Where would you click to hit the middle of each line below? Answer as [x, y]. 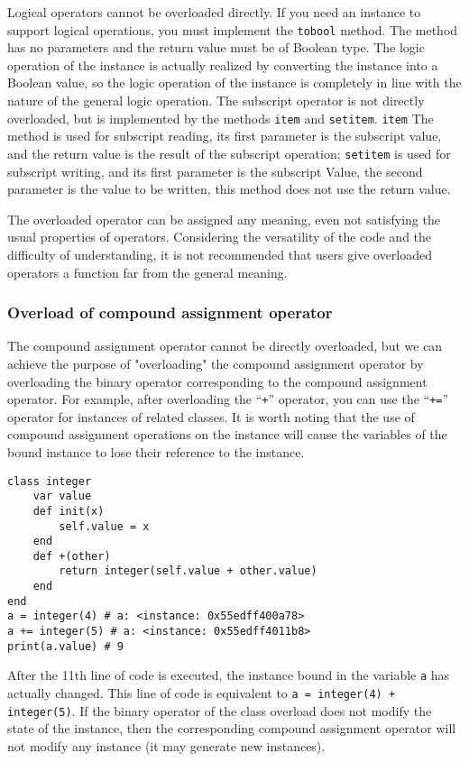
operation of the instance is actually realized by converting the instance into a [223, 64]
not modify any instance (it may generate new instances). [166, 745]
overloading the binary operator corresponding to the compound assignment [217, 381]
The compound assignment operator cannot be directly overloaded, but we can [225, 346]
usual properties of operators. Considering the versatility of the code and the [220, 237]
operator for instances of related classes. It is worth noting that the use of [211, 416]
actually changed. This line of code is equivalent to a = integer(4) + [202, 693]
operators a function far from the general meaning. [147, 272]
